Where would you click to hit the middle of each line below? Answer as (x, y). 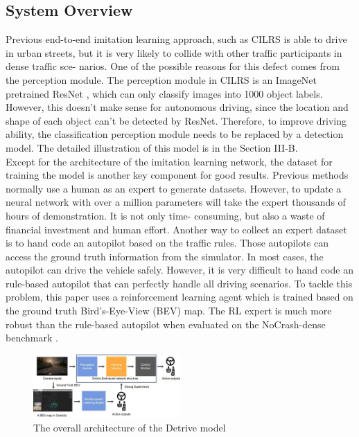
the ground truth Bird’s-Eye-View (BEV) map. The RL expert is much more (169, 311)
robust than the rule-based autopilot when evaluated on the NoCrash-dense (166, 324)
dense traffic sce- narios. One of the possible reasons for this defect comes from (173, 66)
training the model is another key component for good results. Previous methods (177, 175)
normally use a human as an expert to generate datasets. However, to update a (174, 188)
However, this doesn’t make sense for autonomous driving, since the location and (177, 107)
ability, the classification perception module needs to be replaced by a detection (175, 134)
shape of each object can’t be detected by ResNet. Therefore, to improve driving (176, 120)
